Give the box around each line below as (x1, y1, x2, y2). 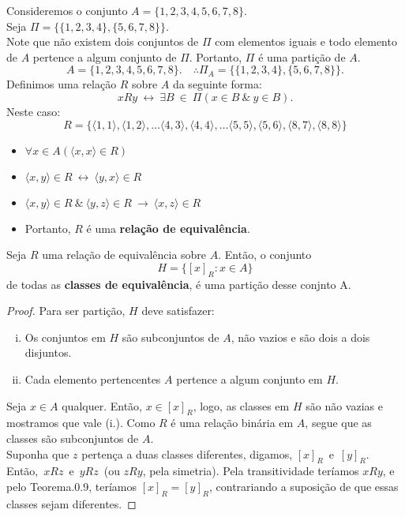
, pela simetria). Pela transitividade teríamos (142, 463, 359, 479)
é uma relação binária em (171, 414, 294, 431)
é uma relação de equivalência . (86, 219, 250, 236)
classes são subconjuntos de (6, 429, 139, 446)
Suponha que (6, 445, 69, 462)
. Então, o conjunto (218, 246, 312, 263)
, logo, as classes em (193, 397, 290, 414)
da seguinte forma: (172, 76, 262, 92)
